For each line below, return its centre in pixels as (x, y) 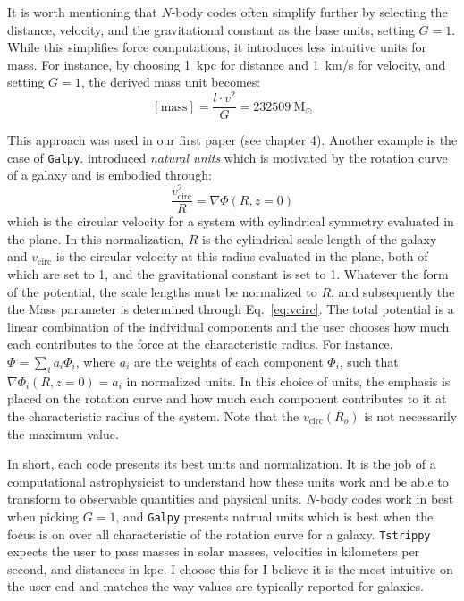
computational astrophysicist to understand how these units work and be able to (228, 481)
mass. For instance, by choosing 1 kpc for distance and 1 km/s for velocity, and (227, 64)
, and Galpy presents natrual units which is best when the (274, 516)
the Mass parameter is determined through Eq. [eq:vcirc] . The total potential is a (231, 309)
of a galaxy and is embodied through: (110, 175)
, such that (369, 361)
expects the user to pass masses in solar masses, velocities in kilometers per (214, 551)
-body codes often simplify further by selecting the (309, 12)
